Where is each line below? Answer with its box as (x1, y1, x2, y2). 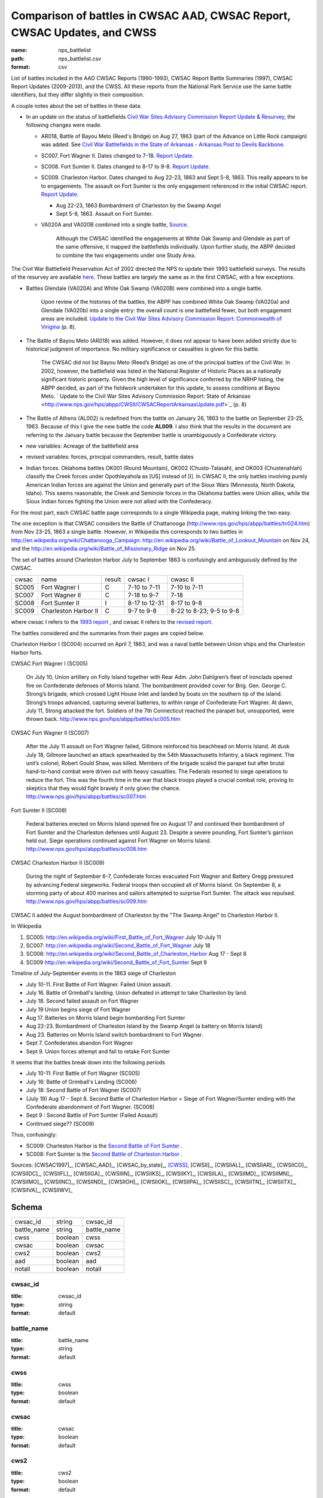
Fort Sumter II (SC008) (11, 807, 67, 814)
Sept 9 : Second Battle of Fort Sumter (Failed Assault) (26, 1112, 158, 1119)
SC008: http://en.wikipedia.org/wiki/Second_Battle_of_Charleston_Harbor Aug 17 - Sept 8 (26, 950, 247, 958)
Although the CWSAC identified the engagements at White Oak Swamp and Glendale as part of (56, 234, 290, 242)
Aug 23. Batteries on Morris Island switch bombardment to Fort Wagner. (26, 1031, 203, 1038)
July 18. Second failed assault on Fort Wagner (26, 998, 139, 1005)
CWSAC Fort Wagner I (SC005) (11, 660, 88, 667)
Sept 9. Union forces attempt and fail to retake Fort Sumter (26, 1047, 170, 1055)
